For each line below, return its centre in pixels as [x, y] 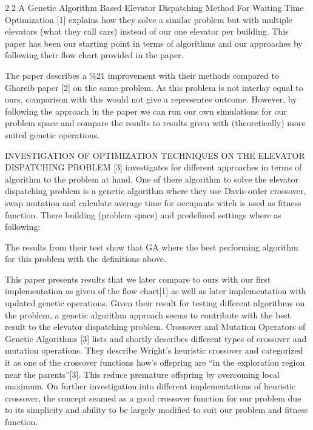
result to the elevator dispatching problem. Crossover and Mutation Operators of [155, 327]
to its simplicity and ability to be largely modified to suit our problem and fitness [156, 410]
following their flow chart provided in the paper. [94, 55]
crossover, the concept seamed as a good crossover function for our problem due [153, 398]
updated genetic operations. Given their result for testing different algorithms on [155, 303]
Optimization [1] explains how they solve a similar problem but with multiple [149, 19]
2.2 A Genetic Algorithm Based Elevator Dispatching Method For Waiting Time [154, 7]
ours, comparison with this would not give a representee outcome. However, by [151, 99]
